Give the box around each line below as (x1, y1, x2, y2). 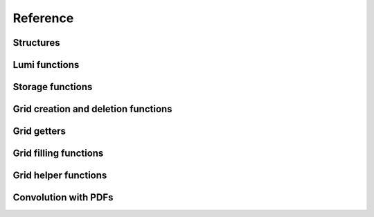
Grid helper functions (12, 170, 107, 182)
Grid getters (12, 125, 66, 137)
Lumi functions (12, 59, 80, 71)
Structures (12, 37, 60, 49)
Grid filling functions (12, 148, 104, 159)
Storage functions (12, 81, 93, 93)
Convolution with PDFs (12, 191, 114, 204)
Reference (12, 10, 74, 26)
